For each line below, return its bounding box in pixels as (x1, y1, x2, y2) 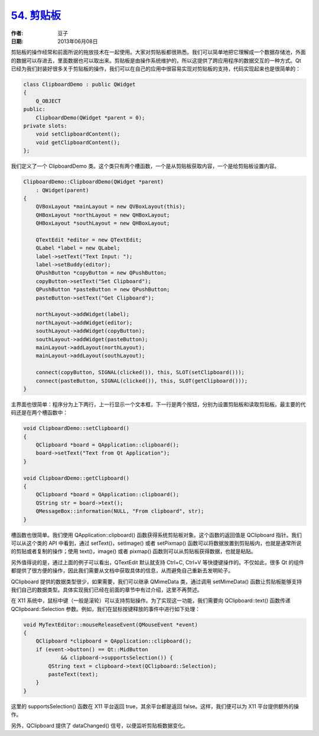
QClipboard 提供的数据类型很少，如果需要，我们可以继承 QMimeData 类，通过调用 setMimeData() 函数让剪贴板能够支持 (11, 578, 302, 585)
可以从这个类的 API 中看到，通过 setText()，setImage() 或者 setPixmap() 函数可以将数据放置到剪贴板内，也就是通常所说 (11, 539, 302, 547)
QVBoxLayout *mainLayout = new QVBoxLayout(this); (35, 203, 185, 210)
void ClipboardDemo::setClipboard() (23, 425, 130, 432)
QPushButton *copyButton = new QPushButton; (35, 269, 167, 277)
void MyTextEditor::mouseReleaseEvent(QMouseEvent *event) (23, 621, 198, 628)
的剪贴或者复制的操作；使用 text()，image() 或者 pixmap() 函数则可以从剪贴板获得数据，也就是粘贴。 (11, 548, 256, 555)
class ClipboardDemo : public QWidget (23, 81, 136, 88)
